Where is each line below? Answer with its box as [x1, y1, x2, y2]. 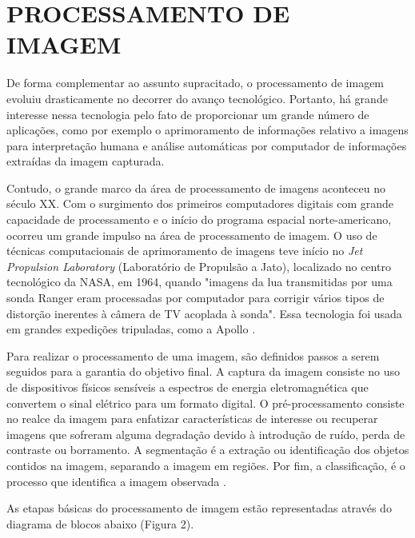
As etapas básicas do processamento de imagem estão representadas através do [6, 500, 392, 516]
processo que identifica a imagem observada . [6, 472, 226, 489]
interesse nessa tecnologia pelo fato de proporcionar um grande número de [6, 106, 369, 122]
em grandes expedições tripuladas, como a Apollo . [6, 321, 256, 337]
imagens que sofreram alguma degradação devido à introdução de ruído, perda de [6, 425, 405, 442]
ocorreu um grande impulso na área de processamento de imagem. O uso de [6, 226, 377, 243]
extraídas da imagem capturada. [6, 153, 165, 169]
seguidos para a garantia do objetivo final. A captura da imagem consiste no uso [6, 363, 401, 380]
